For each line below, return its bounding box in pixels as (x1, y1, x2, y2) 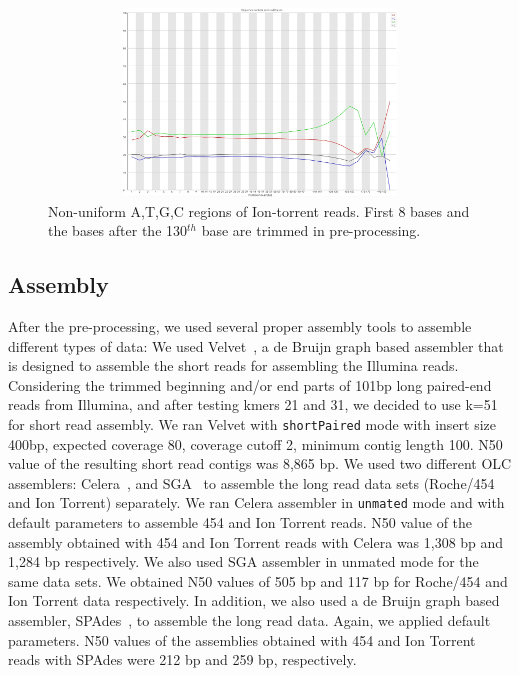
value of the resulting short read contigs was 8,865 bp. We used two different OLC (8, 453, 512, 474)
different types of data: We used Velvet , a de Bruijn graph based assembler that (8, 335, 504, 356)
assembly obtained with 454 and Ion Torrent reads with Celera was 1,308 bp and (8, 531, 504, 552)
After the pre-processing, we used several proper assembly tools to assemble (8, 315, 472, 336)
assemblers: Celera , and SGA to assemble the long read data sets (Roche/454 (8, 472, 495, 493)
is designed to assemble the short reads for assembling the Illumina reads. (8, 355, 459, 376)
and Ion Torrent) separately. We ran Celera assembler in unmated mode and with (8, 492, 505, 513)
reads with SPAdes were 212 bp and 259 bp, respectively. (8, 649, 357, 670)
